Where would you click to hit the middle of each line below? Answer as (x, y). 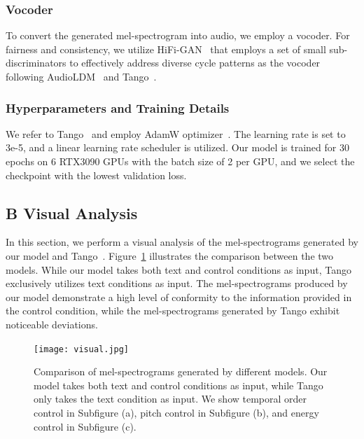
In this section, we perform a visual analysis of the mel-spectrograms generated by (182, 242)
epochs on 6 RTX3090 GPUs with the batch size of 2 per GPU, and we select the (180, 161)
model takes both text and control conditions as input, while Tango (178, 385)
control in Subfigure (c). (85, 426)
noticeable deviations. (52, 324)
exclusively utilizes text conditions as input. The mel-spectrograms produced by (177, 283)
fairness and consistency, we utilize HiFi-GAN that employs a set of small (166, 49)
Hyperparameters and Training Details (118, 107)
